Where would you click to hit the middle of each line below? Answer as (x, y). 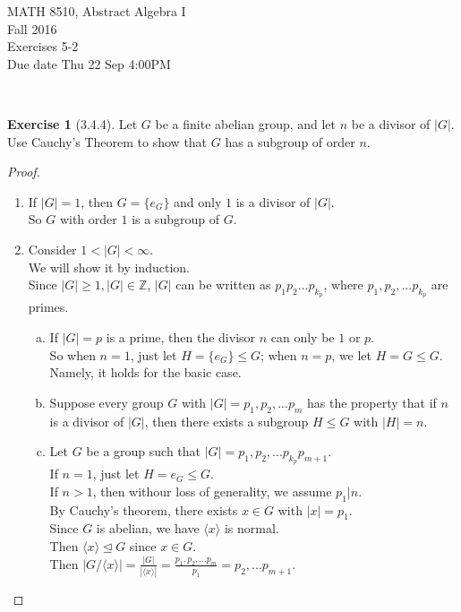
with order (88, 219)
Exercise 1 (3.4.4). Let (73, 123)
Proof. (24, 172)
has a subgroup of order (290, 141)
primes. (48, 307)
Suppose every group (107, 402)
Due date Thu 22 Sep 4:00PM (89, 63)
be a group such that (144, 451)
